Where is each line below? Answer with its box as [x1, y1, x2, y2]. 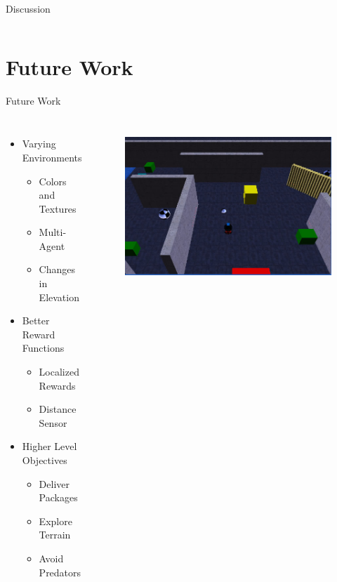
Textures [39, 201, 77, 216]
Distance [39, 402, 77, 416]
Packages [39, 490, 78, 505]
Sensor [39, 415, 67, 430]
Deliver [39, 476, 70, 491]
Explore [39, 513, 72, 528]
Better [22, 313, 50, 328]
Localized [39, 364, 79, 379]
